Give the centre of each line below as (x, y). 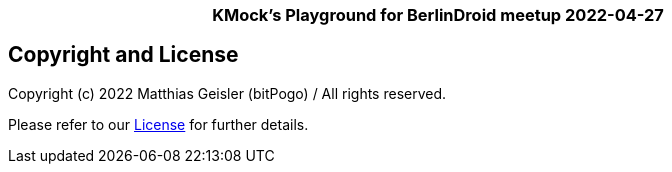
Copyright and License (123, 55)
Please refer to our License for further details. (158, 124)
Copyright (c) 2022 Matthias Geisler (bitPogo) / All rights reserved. (227, 93)
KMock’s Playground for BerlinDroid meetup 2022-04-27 (438, 15)
